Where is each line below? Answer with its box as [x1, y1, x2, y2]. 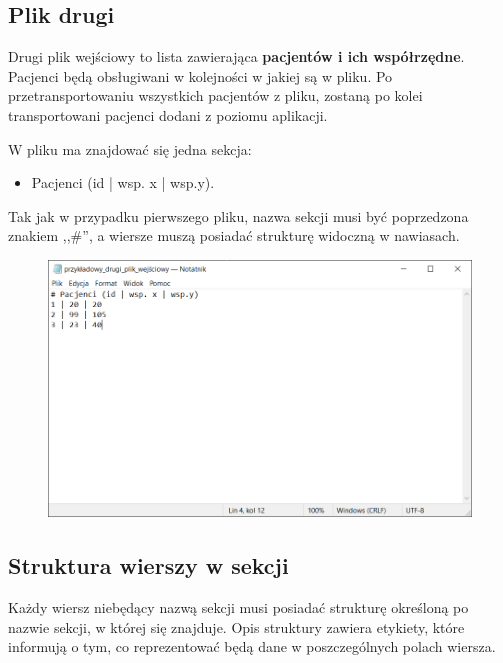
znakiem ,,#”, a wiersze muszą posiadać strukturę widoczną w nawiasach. [8, 225, 460, 246]
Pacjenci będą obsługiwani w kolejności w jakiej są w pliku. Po [8, 65, 393, 86]
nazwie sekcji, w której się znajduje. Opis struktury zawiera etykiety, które [8, 616, 465, 637]
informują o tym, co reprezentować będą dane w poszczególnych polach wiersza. [8, 636, 496, 657]
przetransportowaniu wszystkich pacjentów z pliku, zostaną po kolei [8, 85, 423, 106]
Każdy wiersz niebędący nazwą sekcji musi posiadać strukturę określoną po [8, 597, 469, 617]
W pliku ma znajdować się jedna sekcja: [8, 138, 252, 159]
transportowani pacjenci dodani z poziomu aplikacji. [8, 104, 328, 125]
